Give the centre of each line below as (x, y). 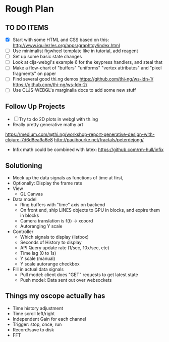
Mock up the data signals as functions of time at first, (68, 178)
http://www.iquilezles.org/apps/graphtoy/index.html (66, 46)
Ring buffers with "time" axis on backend (63, 205)
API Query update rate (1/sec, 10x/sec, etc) (65, 248)
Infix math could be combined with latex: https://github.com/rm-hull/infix (88, 149)
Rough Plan (30, 9)
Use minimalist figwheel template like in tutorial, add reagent (75, 51)
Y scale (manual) (38, 258)
